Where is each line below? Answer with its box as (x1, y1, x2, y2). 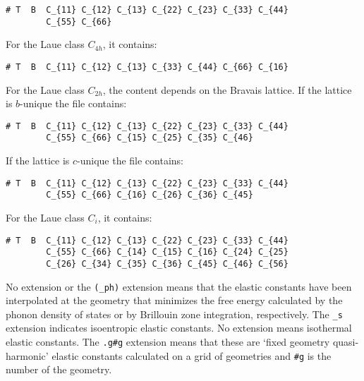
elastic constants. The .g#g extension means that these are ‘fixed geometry (6, 334, 330, 349)
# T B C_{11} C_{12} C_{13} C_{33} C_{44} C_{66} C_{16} (6, 61, 289, 72)
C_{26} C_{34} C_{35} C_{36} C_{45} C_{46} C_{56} (46, 258, 289, 269)
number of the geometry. (6, 362, 112, 377)
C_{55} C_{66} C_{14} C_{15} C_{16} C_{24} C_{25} (46, 247, 289, 258)
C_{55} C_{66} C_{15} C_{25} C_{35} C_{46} (46, 133, 253, 143)
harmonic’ (6, 348, 49, 363)
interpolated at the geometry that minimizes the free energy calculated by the (6, 293, 343, 308)
